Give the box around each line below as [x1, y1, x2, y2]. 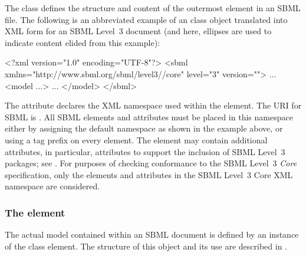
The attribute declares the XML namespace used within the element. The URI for [5, 99, 302, 111]
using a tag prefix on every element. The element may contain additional [5, 133, 268, 146]
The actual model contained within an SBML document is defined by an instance [5, 228, 299, 241]
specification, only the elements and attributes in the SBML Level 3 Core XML [5, 168, 293, 180]
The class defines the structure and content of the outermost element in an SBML [5, 2, 301, 14]
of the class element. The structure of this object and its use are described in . [5, 239, 287, 252]
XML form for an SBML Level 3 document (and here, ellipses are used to [5, 25, 272, 37]
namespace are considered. [5, 180, 100, 192]
